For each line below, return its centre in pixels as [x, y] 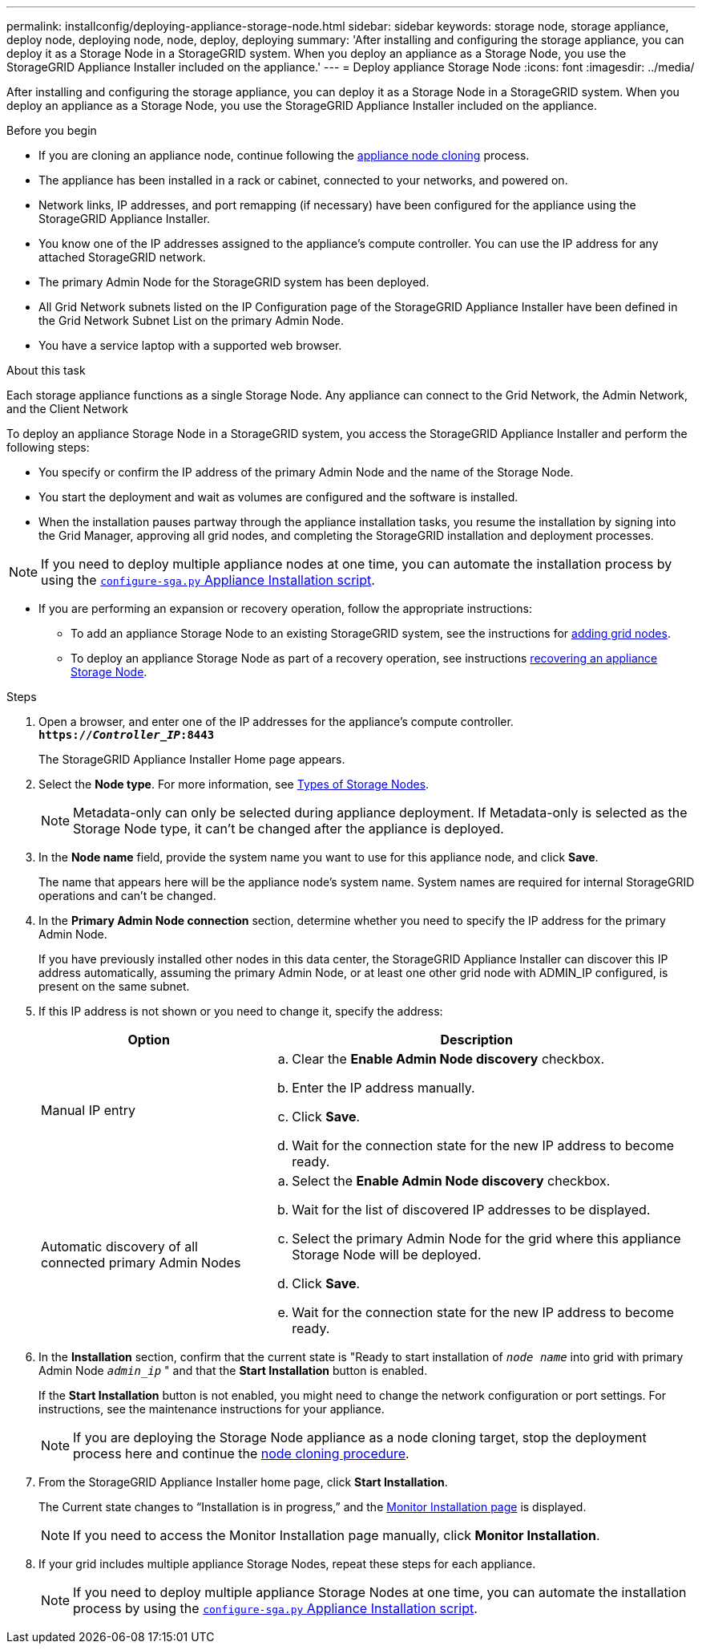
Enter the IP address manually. [383, 1088]
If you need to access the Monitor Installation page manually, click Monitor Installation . [337, 1535]
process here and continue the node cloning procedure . [241, 1453]
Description [476, 1040]
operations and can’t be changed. [127, 896]
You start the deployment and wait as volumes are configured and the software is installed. [278, 497]
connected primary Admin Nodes [141, 1263]
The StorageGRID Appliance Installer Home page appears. [192, 759]
